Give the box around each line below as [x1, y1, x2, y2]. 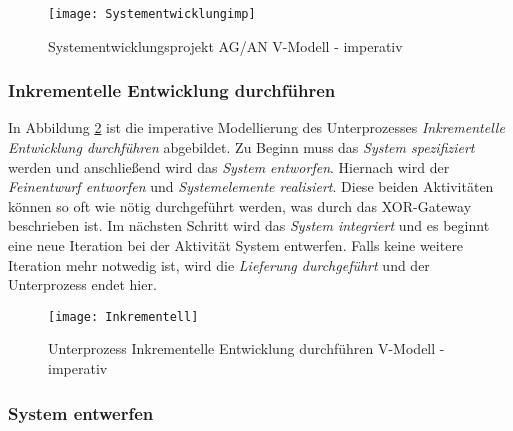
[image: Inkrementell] [48, 309, 199, 324]
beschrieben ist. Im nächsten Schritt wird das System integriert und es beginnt [8, 215, 490, 236]
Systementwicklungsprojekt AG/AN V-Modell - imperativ [48, 35, 403, 56]
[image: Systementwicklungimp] [48, 7, 256, 21]
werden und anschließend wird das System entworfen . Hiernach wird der [8, 156, 450, 177]
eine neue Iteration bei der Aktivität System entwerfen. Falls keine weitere [8, 235, 464, 256]
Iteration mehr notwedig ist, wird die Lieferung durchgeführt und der [8, 254, 430, 275]
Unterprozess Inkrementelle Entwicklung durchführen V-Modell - [48, 338, 445, 359]
